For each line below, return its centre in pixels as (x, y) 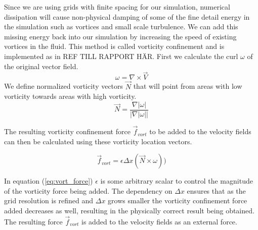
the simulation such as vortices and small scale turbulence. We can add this (121, 26)
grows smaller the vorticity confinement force (178, 200)
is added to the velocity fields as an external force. (159, 221)
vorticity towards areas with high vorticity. (70, 96)
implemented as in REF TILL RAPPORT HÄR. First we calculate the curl (121, 56)
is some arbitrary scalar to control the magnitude (177, 181)
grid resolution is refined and (49, 200)
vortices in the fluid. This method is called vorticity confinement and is (114, 46)
